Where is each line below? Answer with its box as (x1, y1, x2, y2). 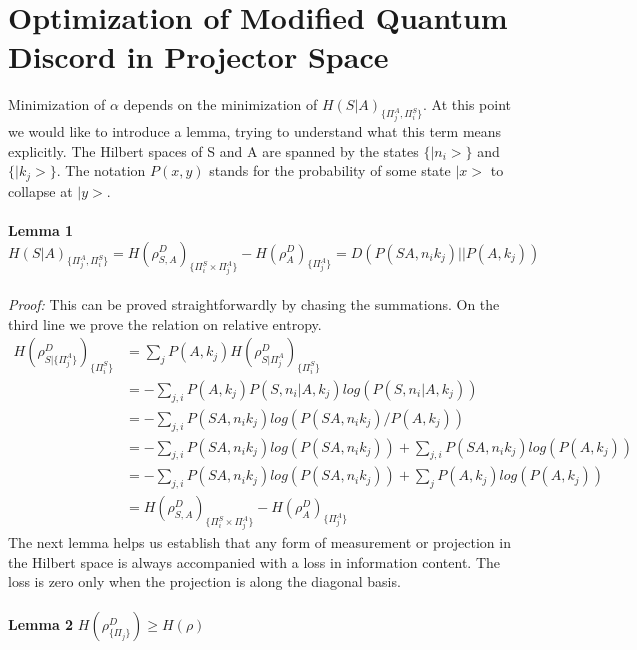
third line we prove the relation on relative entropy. (8, 313, 322, 334)
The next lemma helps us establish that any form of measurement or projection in (8, 532, 511, 553)
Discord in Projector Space (8, 36, 389, 77)
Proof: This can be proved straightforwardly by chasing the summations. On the (8, 293, 500, 314)
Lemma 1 (8, 219, 74, 240)
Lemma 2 (8, 614, 74, 635)
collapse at (8, 180, 73, 201)
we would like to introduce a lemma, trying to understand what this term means (8, 121, 502, 142)
